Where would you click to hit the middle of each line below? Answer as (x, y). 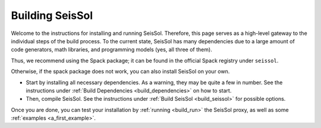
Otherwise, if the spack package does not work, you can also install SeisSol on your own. (120, 72)
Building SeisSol (52, 15)
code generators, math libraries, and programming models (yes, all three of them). (111, 50)
